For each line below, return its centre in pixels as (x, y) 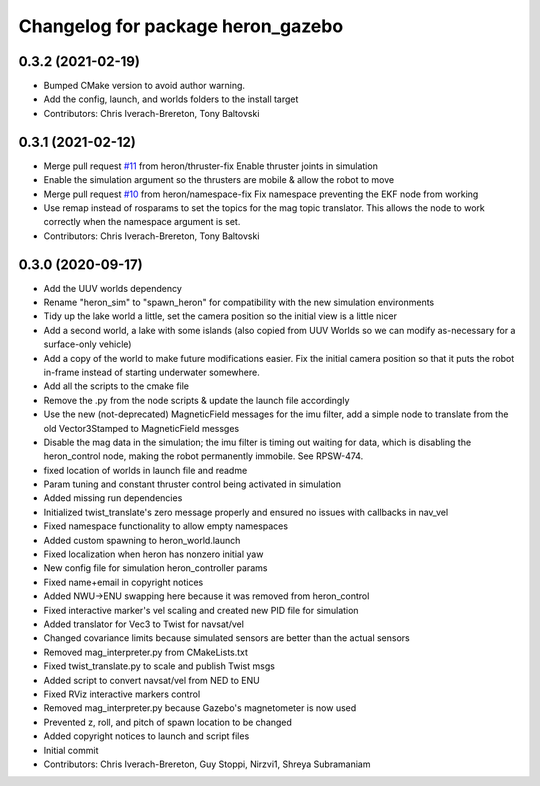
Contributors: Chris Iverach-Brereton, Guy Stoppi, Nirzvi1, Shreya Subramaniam (207, 764)
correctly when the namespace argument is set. (142, 222)
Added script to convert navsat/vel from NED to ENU (151, 680)
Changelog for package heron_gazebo (181, 26)
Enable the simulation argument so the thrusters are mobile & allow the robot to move (219, 180)
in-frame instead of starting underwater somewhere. (151, 372)
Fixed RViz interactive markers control (122, 694)
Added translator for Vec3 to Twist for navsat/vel (144, 624)
